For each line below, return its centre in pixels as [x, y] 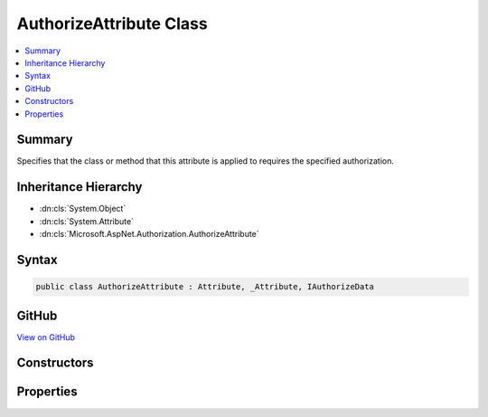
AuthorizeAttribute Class [112, 24]
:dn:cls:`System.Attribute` [87, 221]
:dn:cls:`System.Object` [83, 209]
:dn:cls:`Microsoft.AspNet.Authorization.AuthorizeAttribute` [149, 234]
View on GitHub [46, 337]
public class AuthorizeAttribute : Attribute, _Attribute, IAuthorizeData [205, 287]
